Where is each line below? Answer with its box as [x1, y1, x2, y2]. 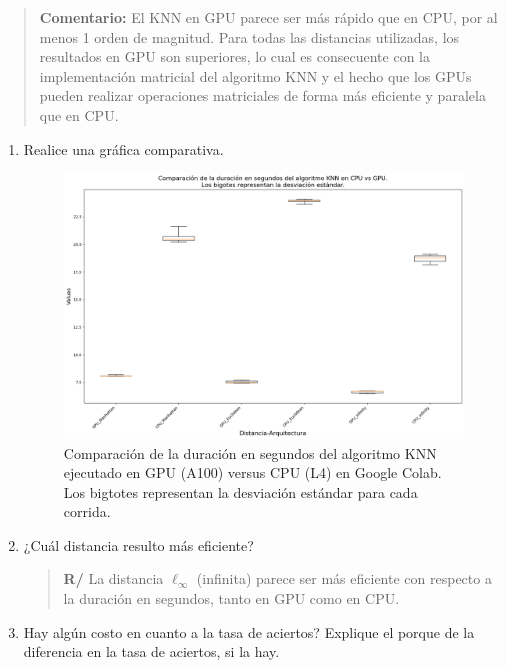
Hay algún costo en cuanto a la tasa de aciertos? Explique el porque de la [23, 621, 475, 642]
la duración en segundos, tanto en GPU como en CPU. [63, 588, 400, 609]
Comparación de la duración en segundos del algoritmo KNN [63, 442, 437, 463]
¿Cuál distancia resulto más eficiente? [23, 534, 254, 555]
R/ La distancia [63, 568, 164, 589]
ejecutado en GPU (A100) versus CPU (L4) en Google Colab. [63, 462, 442, 483]
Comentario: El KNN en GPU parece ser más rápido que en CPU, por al [39, 7, 498, 27]
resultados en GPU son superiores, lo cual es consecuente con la [39, 46, 430, 67]
